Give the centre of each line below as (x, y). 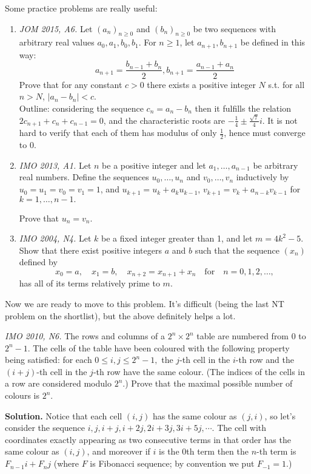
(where (66, 463)
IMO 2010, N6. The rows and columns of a (85, 336)
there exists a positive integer (201, 84)
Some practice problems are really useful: (81, 8)
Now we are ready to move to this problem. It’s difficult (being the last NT (145, 303)
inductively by (263, 177)
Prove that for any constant (71, 84)
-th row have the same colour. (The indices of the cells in (199, 371)
